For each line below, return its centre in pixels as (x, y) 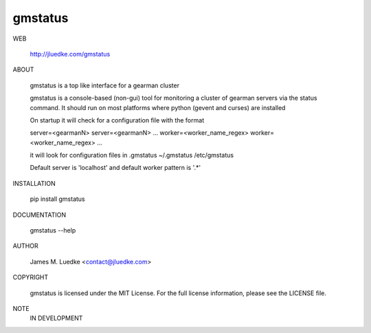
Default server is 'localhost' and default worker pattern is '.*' (115, 168)
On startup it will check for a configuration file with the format (117, 120)
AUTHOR (25, 246)
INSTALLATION (34, 183)
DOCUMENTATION (40, 215)
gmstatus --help (53, 230)
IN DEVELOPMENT (56, 318)
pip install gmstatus (57, 199)
